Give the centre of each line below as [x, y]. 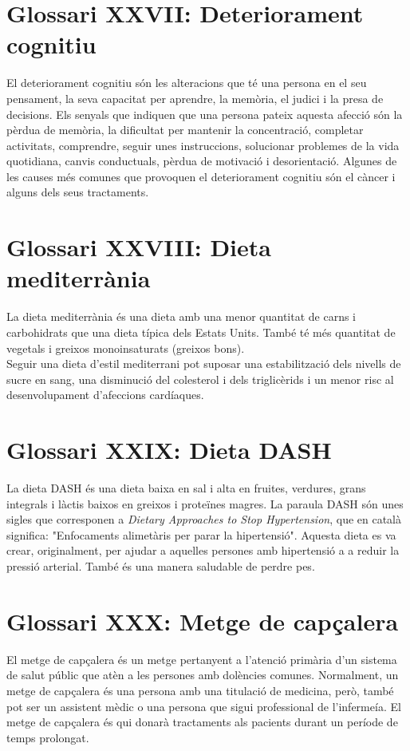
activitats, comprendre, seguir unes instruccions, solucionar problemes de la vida [203, 145]
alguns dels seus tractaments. [78, 192]
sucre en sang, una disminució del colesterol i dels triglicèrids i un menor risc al [200, 379]
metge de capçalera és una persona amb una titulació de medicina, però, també [200, 690]
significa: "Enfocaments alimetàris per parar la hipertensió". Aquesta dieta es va [201, 534]
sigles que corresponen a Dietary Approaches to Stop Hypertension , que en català [204, 519]
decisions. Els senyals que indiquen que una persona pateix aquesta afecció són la [205, 114]
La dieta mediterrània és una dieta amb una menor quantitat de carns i [181, 316]
